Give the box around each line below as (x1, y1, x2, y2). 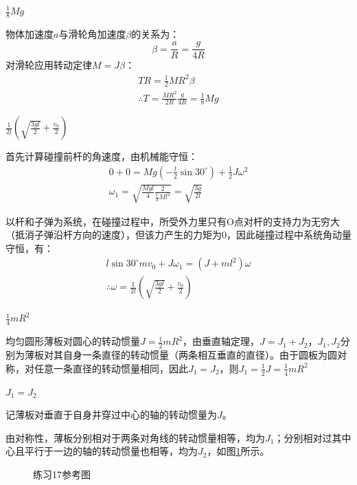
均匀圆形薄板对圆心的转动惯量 (5, 334, 140, 348)
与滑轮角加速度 (58, 26, 126, 41)
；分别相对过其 (274, 430, 342, 444)
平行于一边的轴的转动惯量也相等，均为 (24, 444, 198, 458)
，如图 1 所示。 (207, 444, 270, 458)
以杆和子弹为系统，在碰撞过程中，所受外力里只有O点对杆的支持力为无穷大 (5, 214, 340, 228)
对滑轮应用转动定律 (5, 58, 92, 72)
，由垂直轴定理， (182, 334, 260, 348)
